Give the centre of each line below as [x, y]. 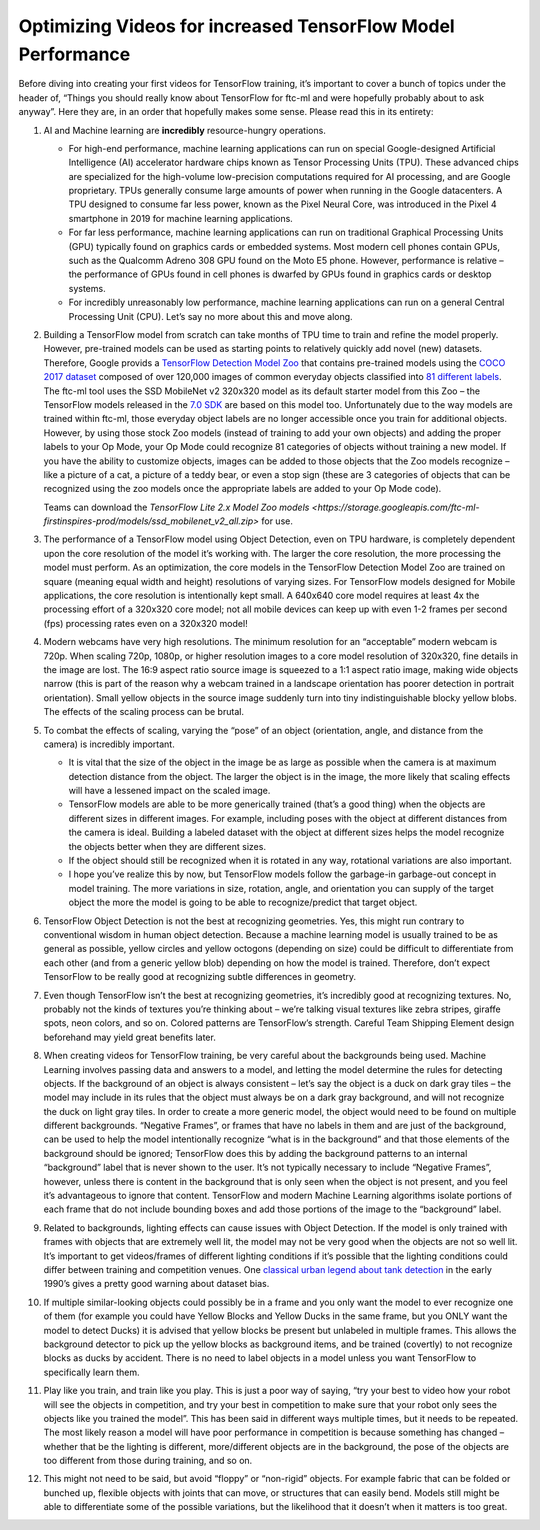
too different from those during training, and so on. [148, 1461]
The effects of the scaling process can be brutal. [144, 712]
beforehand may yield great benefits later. [130, 1037]
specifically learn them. [91, 1372]
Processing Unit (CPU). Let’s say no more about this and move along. [211, 316]
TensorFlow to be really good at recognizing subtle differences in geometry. [200, 977]
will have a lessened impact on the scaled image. [169, 791]
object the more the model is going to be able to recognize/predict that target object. [243, 902]
